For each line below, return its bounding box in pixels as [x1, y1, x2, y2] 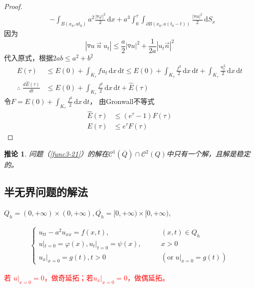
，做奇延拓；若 [44, 272, 93, 282]
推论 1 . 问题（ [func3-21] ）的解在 [4, 148, 109, 159]
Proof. [4, 1, 22, 11]
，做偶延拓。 [127, 272, 170, 282]
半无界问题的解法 [4, 184, 88, 199]
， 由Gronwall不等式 [89, 95, 155, 106]
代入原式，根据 [4, 52, 53, 63]
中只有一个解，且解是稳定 [166, 148, 251, 159]
